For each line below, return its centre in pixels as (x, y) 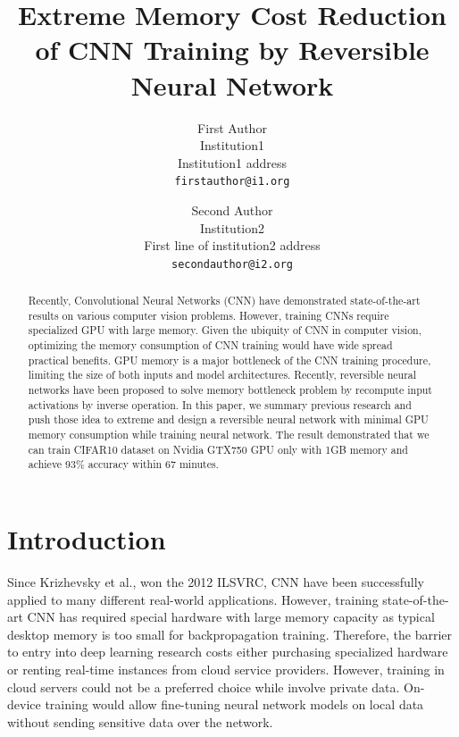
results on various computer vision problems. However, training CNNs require (209, 315)
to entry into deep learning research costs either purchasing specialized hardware (228, 652)
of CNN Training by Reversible (232, 50)
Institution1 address (232, 162)
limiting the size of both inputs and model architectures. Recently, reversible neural (222, 375)
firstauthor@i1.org (232, 182)
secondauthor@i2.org (232, 264)
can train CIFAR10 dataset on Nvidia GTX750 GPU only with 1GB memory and (218, 449)
